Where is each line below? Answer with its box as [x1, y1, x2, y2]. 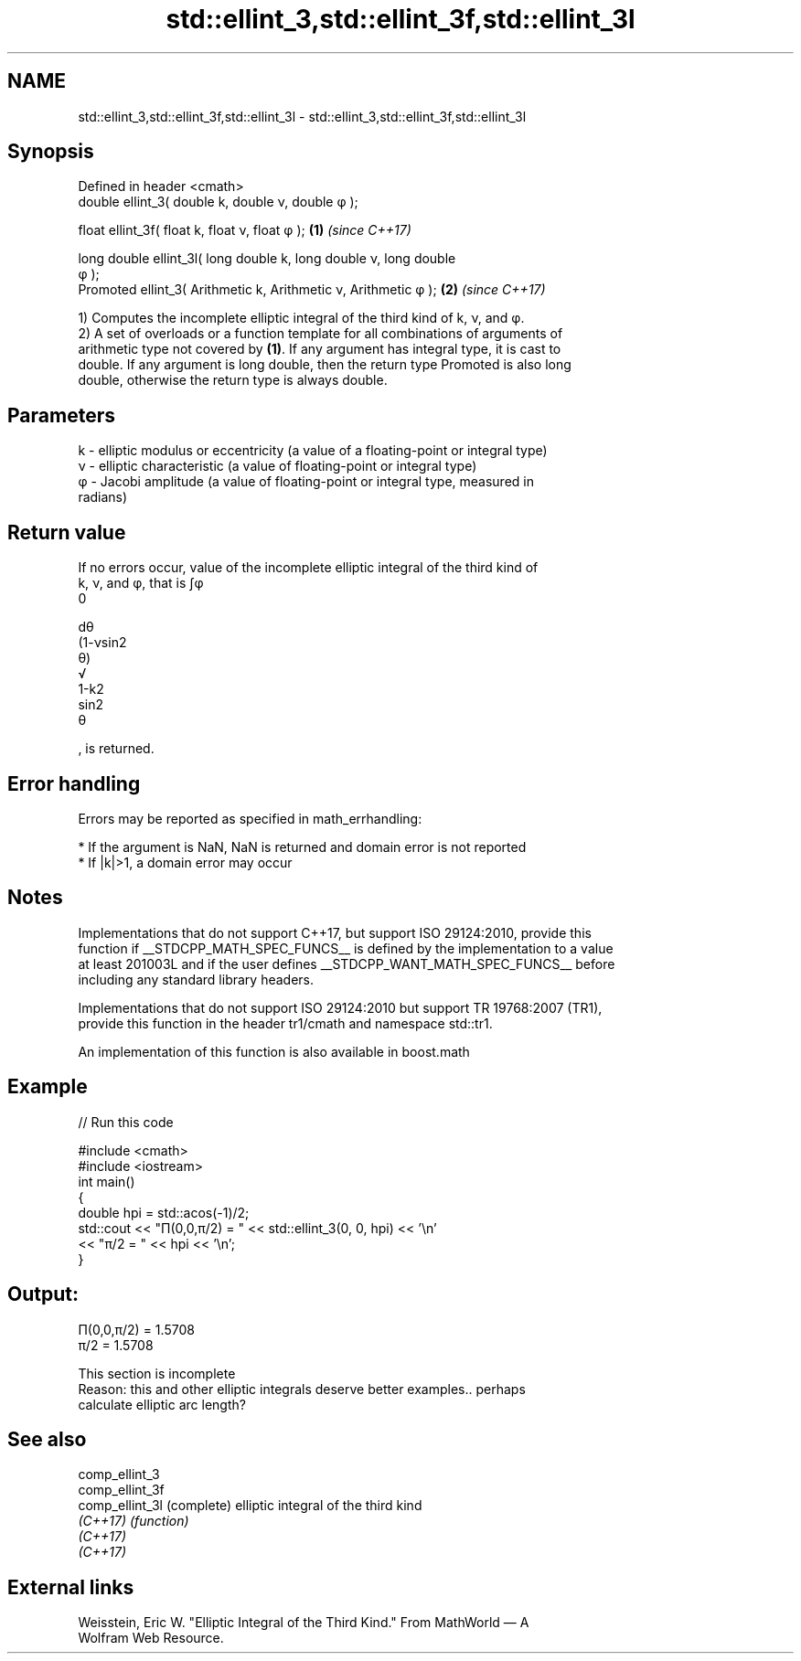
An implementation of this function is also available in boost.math [78, 1043, 470, 1059]
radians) [78, 489, 128, 506]
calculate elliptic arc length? [78, 1396, 246, 1412]
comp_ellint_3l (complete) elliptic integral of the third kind [78, 1497, 422, 1514]
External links [7, 1575, 134, 1599]
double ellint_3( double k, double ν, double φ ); [78, 194, 358, 210]
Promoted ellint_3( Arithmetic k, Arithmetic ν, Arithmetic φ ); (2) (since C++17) [78, 282, 546, 298]
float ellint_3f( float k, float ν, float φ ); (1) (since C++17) [78, 222, 411, 239]
